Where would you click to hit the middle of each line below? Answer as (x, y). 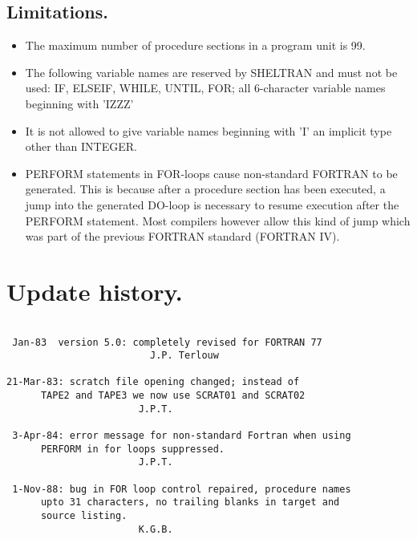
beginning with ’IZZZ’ (79, 103)
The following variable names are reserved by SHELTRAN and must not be (211, 72)
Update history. (95, 291)
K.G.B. (156, 529)
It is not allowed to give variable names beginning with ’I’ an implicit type (208, 130)
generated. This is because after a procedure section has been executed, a (205, 189)
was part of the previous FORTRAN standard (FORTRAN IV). (182, 236)
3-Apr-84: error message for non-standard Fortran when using (182, 436)
